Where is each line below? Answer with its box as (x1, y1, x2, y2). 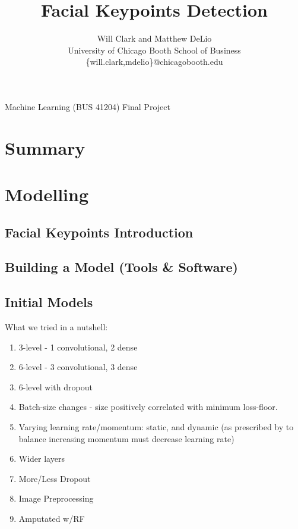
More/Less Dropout (18, 472, 91, 484)
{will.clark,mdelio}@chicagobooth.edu (85, 55, 223, 68)
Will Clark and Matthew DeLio (97, 32, 212, 45)
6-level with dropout (18, 380, 93, 393)
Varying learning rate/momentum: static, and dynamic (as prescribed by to (18, 420, 294, 433)
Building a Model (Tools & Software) (5, 258, 238, 276)
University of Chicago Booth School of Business (68, 43, 241, 56)
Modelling (5, 182, 89, 206)
